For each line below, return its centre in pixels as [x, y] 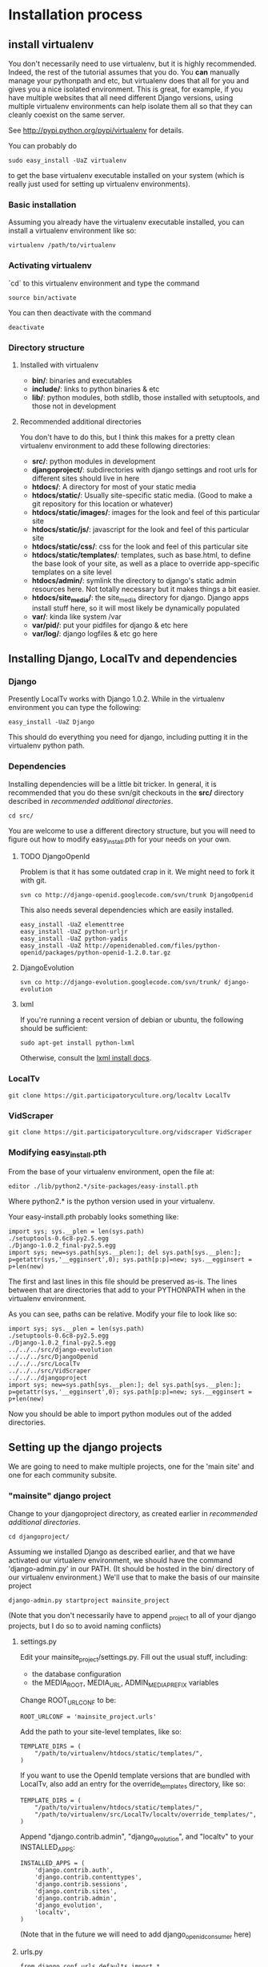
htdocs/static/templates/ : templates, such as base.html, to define [141, 554]
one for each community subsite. [63, 1475]
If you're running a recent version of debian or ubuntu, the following [132, 1020]
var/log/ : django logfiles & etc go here [95, 633]
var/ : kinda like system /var [77, 616]
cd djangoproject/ [39, 1537]
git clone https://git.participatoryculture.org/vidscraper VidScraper [130, 1133]
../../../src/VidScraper [50, 1371]
